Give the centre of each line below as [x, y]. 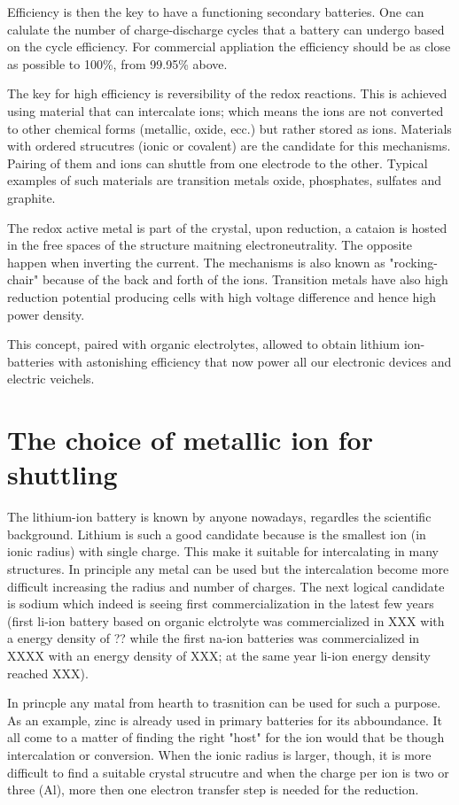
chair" [23, 279]
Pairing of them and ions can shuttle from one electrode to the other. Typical [218, 163]
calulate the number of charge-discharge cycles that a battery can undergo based [226, 29]
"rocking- [414, 262]
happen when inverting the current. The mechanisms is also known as [196, 262]
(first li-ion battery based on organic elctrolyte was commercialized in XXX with [226, 620]
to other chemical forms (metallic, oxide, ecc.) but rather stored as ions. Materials [229, 128]
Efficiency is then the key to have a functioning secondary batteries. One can [216, 12]
